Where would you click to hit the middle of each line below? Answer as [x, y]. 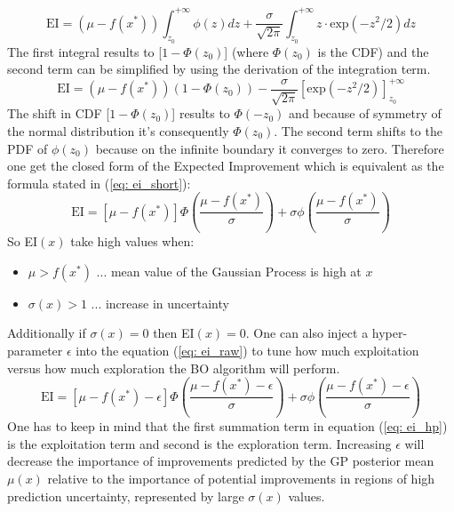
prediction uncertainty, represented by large [126, 496]
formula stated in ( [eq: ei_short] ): [99, 183]
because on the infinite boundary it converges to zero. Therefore [270, 148]
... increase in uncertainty [160, 303]
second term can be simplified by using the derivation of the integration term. [219, 69]
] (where [247, 51]
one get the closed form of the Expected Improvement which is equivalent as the [226, 166]
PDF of [28, 148]
